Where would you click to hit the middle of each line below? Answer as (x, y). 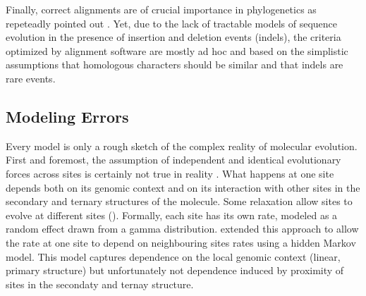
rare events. (31, 78)
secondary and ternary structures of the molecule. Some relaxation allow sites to (179, 201)
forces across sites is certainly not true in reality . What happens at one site (170, 173)
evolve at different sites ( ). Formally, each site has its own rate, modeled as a (172, 215)
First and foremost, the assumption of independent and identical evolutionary (173, 160)
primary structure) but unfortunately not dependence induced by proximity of (175, 270)
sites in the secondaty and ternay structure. (100, 284)
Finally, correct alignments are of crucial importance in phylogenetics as (161, 9)
